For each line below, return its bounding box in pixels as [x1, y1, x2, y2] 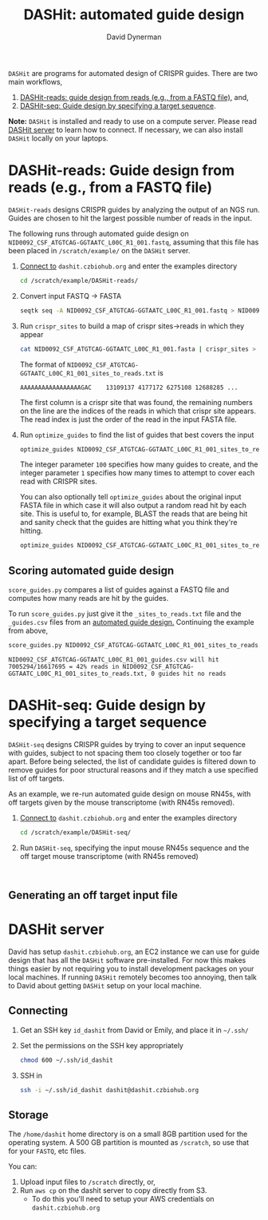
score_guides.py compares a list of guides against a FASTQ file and [8, 585, 230, 594]
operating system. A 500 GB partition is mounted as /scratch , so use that [8, 1138, 250, 1147]
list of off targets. [8, 773, 65, 783]
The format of [19, 360, 66, 369]
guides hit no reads [158, 670, 227, 678]
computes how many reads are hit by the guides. [8, 594, 169, 603]
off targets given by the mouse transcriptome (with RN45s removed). [8, 797, 235, 807]
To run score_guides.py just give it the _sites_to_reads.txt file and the [8, 609, 242, 618]
